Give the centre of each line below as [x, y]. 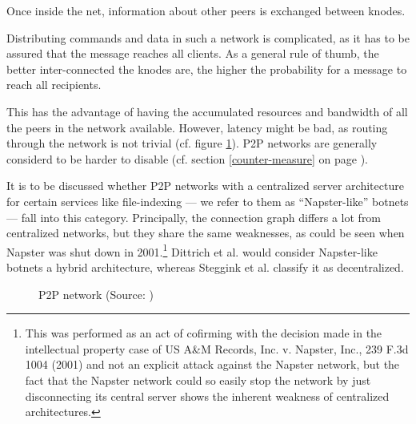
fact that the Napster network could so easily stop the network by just [198, 380]
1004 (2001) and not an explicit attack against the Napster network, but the [212, 364]
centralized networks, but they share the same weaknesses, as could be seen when [206, 233]
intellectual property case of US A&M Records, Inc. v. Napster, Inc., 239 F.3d [217, 348]
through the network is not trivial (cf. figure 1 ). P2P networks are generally [192, 143]
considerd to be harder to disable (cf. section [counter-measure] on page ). [187, 158]
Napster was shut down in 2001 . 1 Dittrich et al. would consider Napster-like [192, 250]
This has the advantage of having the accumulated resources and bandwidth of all [207, 111]
